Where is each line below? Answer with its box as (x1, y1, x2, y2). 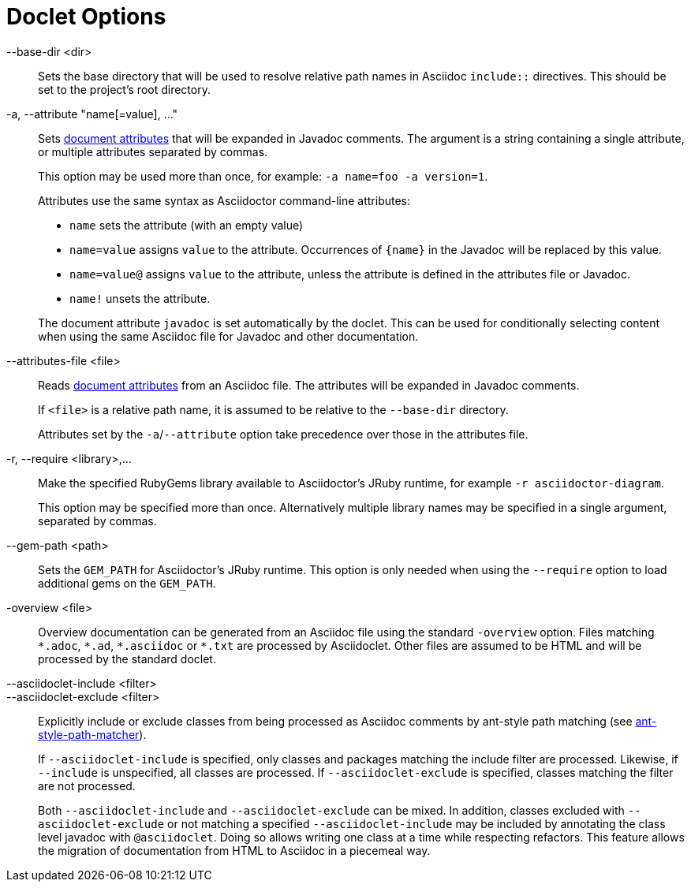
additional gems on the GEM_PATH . (38, 576, 216, 590)
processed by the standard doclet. (38, 651, 216, 666)
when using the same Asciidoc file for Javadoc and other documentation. (38, 329, 419, 343)
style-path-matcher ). (38, 727, 147, 741)
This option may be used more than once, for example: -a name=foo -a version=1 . (38, 169, 488, 183)
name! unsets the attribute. (69, 291, 211, 305)
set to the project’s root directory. (38, 82, 211, 96)
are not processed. (38, 778, 136, 793)
